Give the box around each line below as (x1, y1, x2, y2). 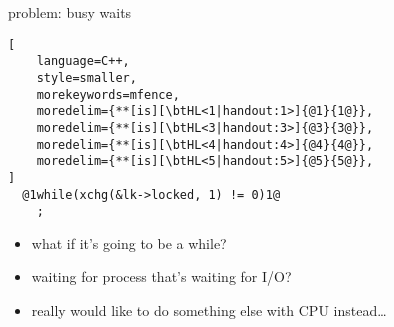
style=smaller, (36, 70, 137, 85)
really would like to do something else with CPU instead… (31, 300, 387, 320)
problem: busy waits (8, 2, 132, 22)
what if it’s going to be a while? (31, 232, 227, 253)
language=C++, (36, 54, 130, 69)
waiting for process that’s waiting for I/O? (31, 266, 292, 287)
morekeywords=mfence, (36, 87, 180, 102)
